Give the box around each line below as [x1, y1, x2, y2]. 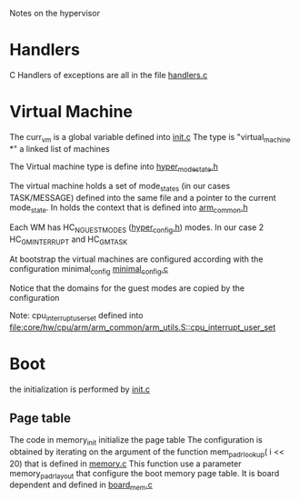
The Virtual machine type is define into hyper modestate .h [9, 161, 218, 174]
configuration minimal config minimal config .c [9, 263, 169, 276]
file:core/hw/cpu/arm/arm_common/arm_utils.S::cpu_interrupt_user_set [9, 322, 276, 333]
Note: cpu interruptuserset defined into [9, 310, 144, 324]
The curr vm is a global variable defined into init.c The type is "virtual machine [9, 131, 291, 145]
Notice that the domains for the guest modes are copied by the [9, 283, 245, 294]
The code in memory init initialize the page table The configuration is [9, 435, 263, 447]
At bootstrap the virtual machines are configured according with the [9, 254, 264, 265]
